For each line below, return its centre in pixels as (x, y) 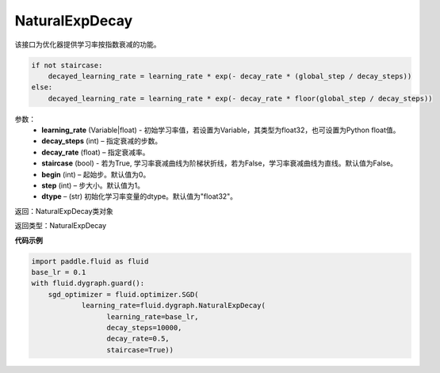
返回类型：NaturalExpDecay (61, 226)
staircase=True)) (140, 350)
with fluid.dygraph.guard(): (88, 284)
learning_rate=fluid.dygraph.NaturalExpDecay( (173, 306)
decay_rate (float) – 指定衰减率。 (96, 152)
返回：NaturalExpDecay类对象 (64, 211)
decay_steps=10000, (144, 327)
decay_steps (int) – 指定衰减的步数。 (102, 141)
